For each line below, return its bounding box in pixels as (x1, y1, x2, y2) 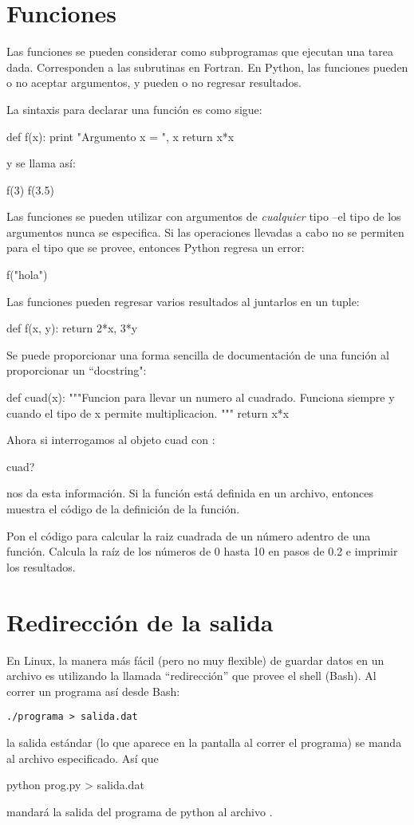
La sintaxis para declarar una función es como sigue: (6, 100, 262, 117)
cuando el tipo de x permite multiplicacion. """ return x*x (6, 404, 290, 421)
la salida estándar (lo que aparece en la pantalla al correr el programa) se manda (6, 733, 402, 750)
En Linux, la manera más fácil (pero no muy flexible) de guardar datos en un (6, 651, 384, 668)
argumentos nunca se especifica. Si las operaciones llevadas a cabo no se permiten (6, 223, 404, 240)
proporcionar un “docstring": (6, 362, 147, 379)
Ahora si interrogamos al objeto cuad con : (6, 431, 215, 448)
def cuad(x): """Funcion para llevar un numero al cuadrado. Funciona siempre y (6, 389, 395, 406)
